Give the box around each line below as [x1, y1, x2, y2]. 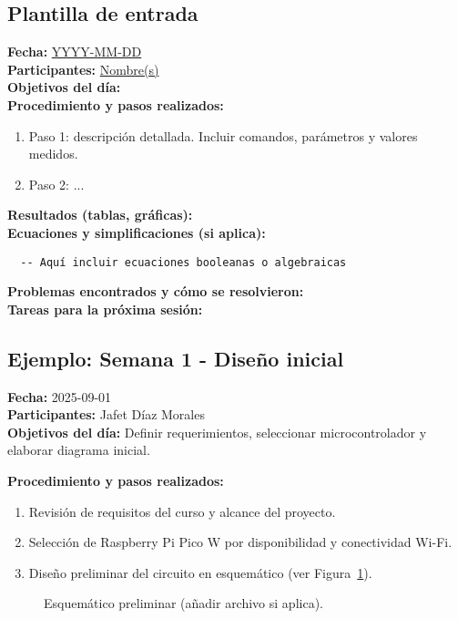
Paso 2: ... [28, 174, 85, 193]
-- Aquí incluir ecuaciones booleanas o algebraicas [20, 255, 347, 269]
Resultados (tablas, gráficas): [7, 205, 193, 224]
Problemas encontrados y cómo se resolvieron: [7, 282, 304, 301]
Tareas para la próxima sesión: [7, 299, 203, 318]
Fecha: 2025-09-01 [7, 387, 112, 406]
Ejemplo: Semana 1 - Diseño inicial [7, 344, 344, 372]
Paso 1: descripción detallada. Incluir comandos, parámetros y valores [28, 126, 418, 145]
